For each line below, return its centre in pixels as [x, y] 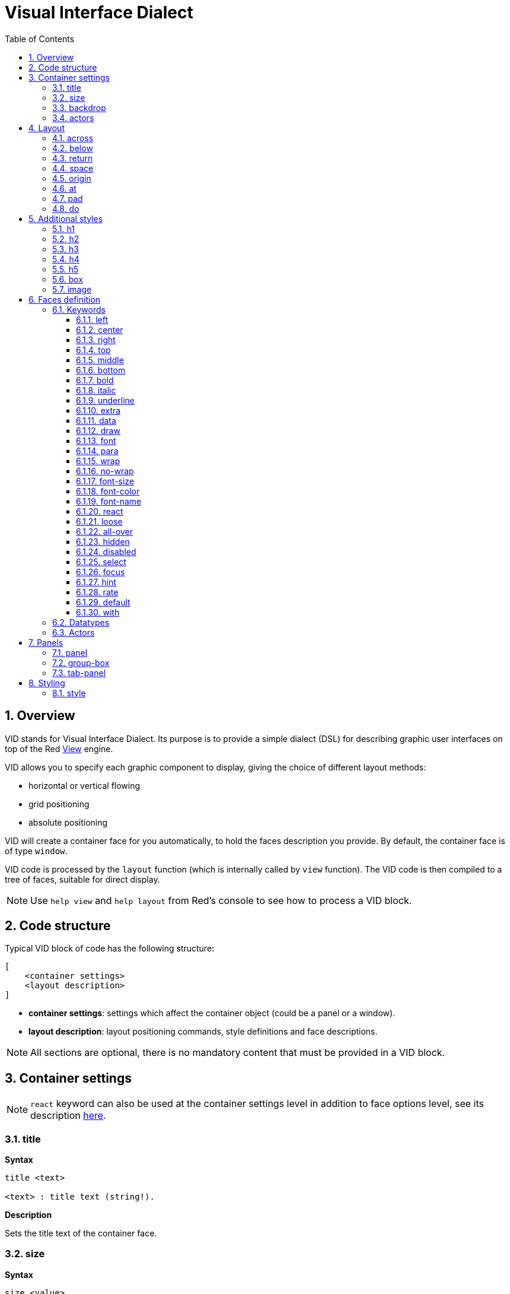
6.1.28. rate [97, 592]
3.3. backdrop [79, 107]
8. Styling [47, 683]
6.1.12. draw [98, 430]
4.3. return [73, 158]
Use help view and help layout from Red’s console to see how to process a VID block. [221, 900]
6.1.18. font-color [108, 491]
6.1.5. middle [100, 360]
